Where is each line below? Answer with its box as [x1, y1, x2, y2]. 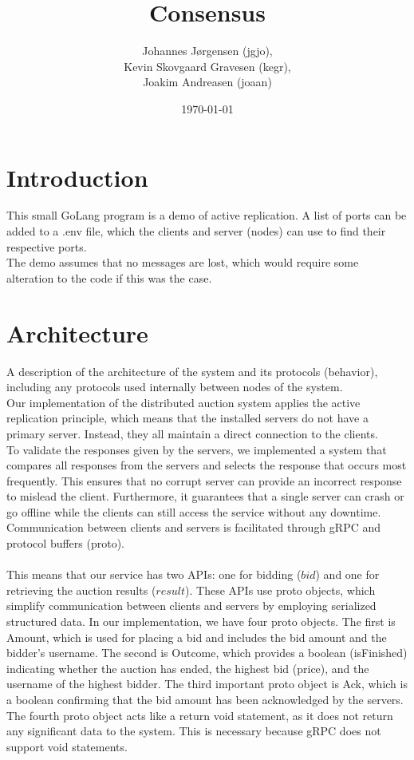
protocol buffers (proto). [6, 535, 124, 552]
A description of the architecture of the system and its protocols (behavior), [6, 362, 378, 379]
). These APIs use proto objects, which [185, 581, 376, 598]
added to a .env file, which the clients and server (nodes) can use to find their [6, 223, 386, 239]
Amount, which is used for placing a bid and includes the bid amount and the [6, 628, 387, 645]
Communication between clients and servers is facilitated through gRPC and [6, 519, 381, 536]
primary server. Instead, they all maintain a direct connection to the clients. [6, 425, 378, 441]
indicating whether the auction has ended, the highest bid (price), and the [6, 659, 369, 676]
